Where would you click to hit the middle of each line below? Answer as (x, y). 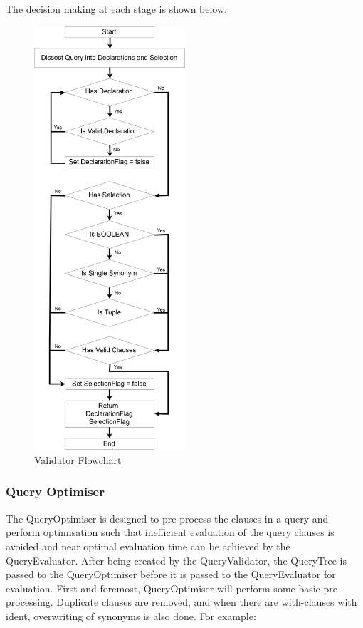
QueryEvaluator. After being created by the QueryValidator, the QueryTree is (176, 560)
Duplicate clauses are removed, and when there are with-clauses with (207, 602)
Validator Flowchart (78, 459)
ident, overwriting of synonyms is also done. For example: (131, 616)
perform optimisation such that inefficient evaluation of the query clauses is (170, 532)
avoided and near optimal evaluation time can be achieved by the (148, 546)
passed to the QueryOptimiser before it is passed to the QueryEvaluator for (171, 574)
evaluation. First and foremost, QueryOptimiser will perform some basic (163, 588)
